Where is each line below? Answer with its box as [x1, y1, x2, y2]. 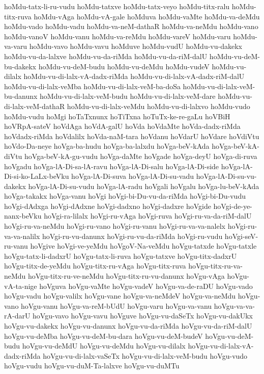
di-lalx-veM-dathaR [4, 100, 65, 111]
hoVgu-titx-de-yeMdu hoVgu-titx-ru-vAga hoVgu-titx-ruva [4, 260, 186, 271]
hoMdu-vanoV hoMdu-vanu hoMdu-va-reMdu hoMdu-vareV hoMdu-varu [4, 31, 231, 41]
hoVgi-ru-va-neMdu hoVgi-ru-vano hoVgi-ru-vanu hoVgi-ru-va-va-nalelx [4, 221, 225, 231]
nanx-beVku [4, 210, 42, 221]
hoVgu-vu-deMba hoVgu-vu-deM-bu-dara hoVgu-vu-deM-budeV [4, 330, 203, 341]
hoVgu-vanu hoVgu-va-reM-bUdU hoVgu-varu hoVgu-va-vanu [21, 300, 212, 311]
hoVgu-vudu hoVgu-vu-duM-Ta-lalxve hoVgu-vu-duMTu [4, 360, 180, 371]
